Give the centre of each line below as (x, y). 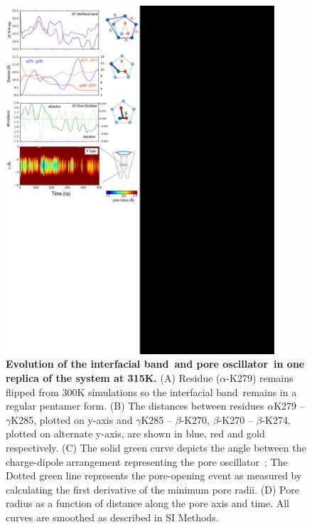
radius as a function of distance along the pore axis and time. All (148, 503)
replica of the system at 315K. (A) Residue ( (113, 378)
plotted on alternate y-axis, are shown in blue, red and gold (135, 433)
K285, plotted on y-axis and (72, 419)
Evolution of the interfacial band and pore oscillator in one (155, 364)
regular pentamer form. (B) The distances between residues (135, 406)
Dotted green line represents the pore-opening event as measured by (154, 475)
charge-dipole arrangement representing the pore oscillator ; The (147, 461)
